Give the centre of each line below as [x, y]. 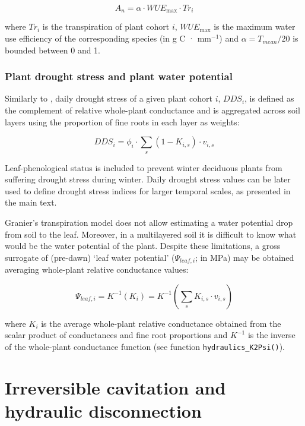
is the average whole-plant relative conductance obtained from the [161, 323]
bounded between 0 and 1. [53, 50]
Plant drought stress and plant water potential [119, 76]
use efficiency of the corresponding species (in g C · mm [108, 38]
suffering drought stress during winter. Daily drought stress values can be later [148, 179]
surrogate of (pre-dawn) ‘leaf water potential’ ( [90, 257]
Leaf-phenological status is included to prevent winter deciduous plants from [144, 167]
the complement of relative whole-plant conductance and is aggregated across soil [152, 110]
